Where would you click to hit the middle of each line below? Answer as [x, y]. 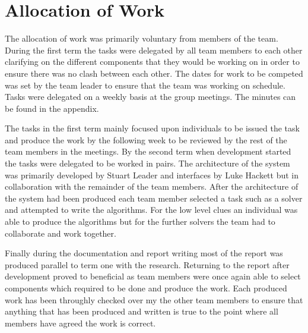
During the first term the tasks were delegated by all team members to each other [154, 50]
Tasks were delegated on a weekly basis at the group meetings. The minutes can [150, 97]
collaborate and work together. [61, 233]
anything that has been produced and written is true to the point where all [142, 311]
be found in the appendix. [52, 108]
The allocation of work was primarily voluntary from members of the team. [142, 38]
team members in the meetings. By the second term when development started [148, 151]
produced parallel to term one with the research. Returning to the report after [147, 264]
